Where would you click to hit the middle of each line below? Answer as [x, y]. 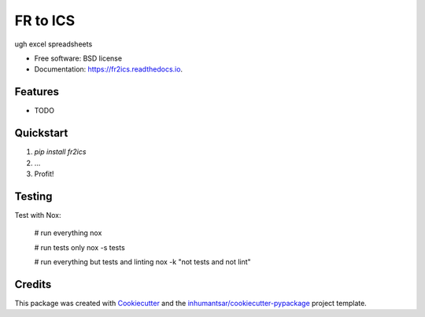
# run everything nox [68, 233]
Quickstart [41, 133]
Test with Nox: [38, 215]
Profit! [44, 174]
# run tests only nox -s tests [79, 247]
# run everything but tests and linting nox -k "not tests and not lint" [142, 262]
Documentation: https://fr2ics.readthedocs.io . [109, 69]
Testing [33, 196]
